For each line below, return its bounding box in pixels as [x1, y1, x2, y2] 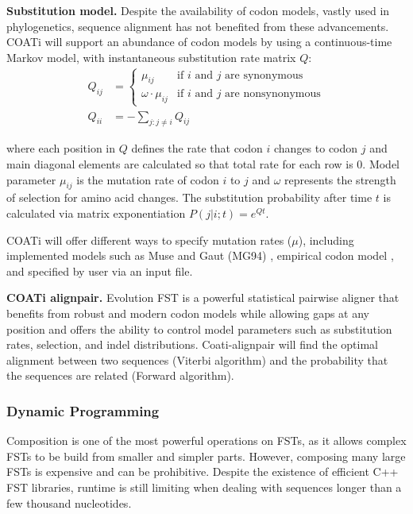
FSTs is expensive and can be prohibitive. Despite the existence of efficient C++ [6, 463, 399, 480]
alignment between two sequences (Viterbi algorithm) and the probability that [6, 351, 388, 368]
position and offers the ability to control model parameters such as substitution [6, 320, 392, 337]
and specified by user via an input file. [6, 262, 193, 279]
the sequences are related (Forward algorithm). [6, 367, 234, 384]
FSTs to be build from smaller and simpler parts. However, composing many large [6, 447, 406, 464]
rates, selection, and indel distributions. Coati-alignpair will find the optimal [6, 336, 378, 353]
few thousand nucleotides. [6, 494, 132, 511]
